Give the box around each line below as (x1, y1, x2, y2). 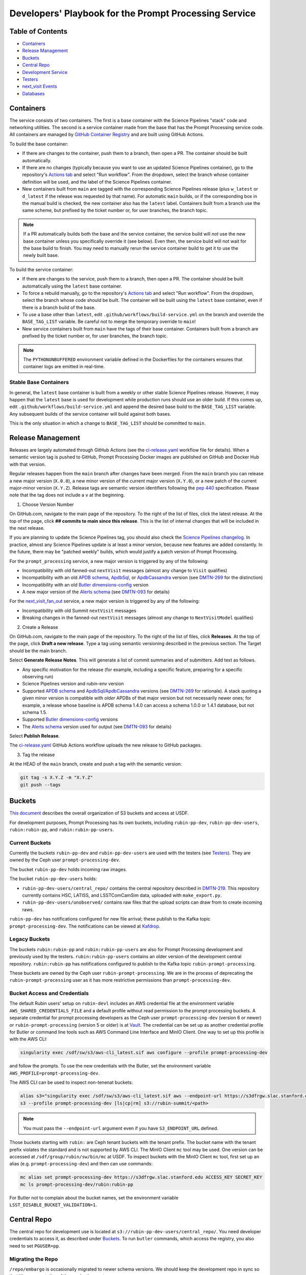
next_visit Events (22, 83, 57, 89)
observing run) (22, 673, 54, 679)
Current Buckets (9, 839, 51, 846)
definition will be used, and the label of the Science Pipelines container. (22, 178, 172, 185)
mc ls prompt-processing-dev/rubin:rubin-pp (20, 1181, 134, 1187)
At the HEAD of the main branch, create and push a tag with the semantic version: (9, 761, 182, 767)
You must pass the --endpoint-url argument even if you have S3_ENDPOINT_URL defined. (23, 1125, 219, 1131)
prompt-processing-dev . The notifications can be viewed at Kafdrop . (9, 923, 161, 929)
